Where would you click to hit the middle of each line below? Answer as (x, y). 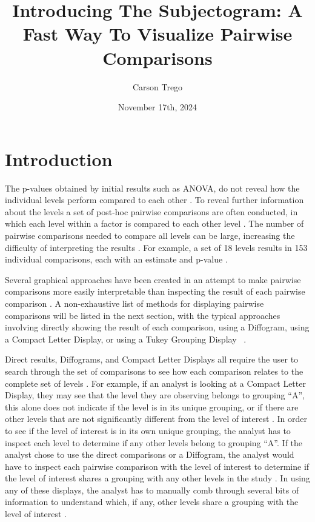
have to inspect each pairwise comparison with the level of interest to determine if (157, 466)
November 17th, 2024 (157, 107)
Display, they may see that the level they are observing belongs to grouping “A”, (155, 395)
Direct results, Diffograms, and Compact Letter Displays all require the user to (152, 359)
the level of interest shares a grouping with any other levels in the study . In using (157, 478)
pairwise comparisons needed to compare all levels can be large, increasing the (150, 235)
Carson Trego (157, 86)
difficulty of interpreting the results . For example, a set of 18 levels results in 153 (156, 247)
